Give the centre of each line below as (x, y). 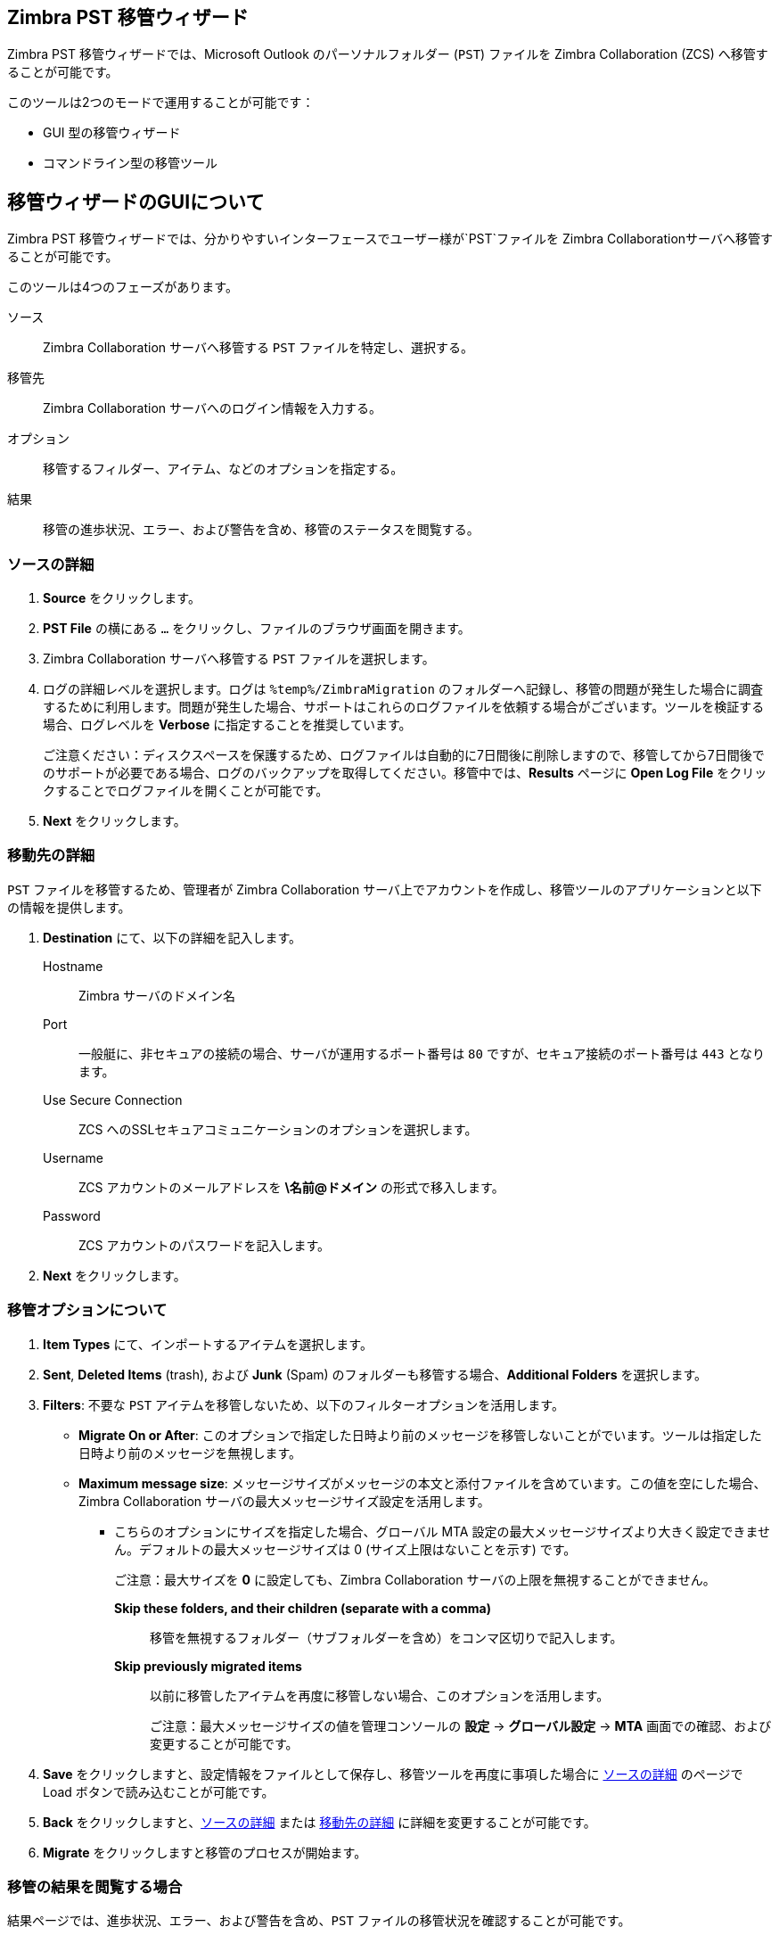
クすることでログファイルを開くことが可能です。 (186, 791)
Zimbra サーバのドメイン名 (157, 995)
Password (72, 1215)
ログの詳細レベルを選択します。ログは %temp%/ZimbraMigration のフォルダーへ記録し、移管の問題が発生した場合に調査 (403, 689)
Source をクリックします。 (122, 598)
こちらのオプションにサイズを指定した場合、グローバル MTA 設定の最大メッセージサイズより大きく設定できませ (443, 1531)
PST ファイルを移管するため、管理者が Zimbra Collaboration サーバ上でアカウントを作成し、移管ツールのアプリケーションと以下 (385, 889)
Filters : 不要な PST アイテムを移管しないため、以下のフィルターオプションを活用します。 (303, 1404)
